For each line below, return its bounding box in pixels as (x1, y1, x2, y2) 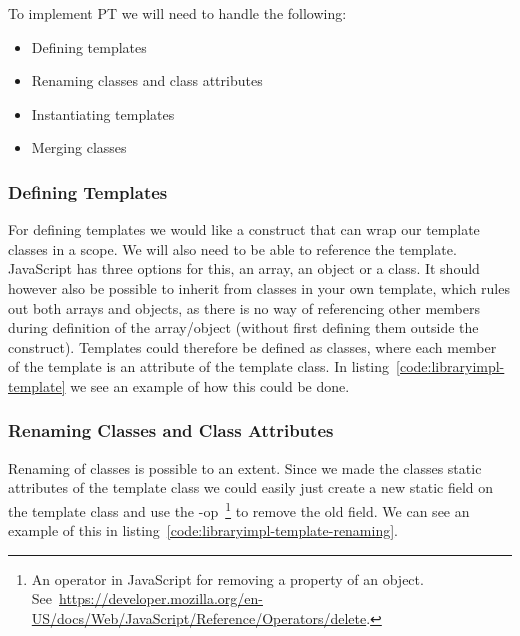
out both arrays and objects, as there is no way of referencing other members (8, 297, 480, 318)
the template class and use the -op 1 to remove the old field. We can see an (8, 497, 470, 521)
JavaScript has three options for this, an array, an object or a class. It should (8, 258, 480, 279)
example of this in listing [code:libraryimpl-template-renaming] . (8, 520, 399, 541)
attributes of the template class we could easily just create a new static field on (8, 477, 494, 498)
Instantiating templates (31, 103, 175, 124)
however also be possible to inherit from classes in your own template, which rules (8, 277, 510, 298)
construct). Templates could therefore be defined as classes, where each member (8, 336, 497, 357)
